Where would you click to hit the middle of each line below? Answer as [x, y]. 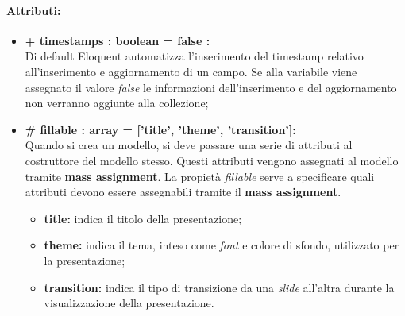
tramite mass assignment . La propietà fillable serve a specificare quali [200, 176]
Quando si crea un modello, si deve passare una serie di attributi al [189, 145]
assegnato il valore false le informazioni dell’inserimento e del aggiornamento [211, 87]
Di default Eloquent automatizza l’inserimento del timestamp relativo [194, 56]
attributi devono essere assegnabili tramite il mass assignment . [183, 192]
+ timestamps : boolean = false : [118, 40]
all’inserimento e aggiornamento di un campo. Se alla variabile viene [191, 71]
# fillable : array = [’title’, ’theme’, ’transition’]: [160, 129]
